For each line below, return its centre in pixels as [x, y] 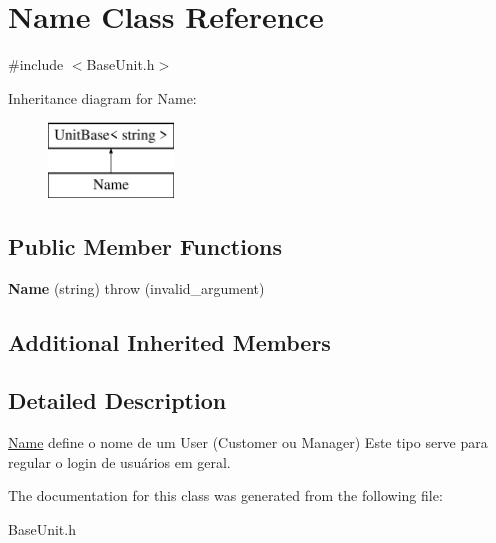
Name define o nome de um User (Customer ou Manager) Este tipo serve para [248, 442]
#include [36, 64]
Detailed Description [117, 400]
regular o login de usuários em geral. [119, 461]
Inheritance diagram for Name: [102, 97]
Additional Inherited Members [169, 341]
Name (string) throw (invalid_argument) [136, 287]
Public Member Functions [145, 245]
